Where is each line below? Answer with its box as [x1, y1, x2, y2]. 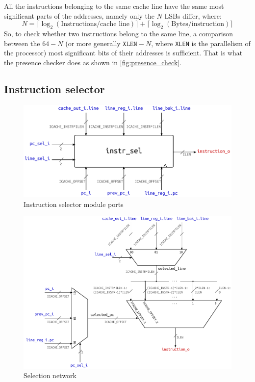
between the [4, 38, 40, 48]
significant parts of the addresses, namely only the [4, 10, 154, 21]
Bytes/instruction [171, 21, 225, 28]
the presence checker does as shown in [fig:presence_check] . [4, 57, 182, 67]
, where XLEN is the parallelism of [151, 38, 251, 48]
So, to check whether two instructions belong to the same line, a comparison [4, 28, 233, 38]
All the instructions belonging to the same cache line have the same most [4, 1, 224, 11]
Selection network [24, 370, 76, 381]
